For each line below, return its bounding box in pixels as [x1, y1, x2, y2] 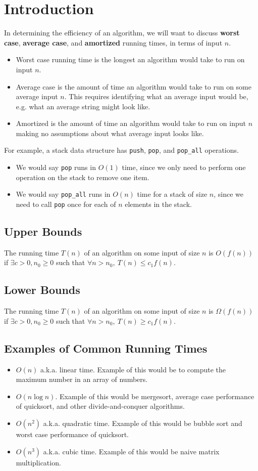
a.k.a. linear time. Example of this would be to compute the [40, 364, 226, 374]
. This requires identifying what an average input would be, [64, 91, 248, 102]
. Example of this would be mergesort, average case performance [55, 391, 254, 401]
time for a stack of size [137, 189, 208, 199]
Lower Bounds [4, 282, 80, 297]
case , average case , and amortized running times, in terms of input [4, 37, 223, 48]
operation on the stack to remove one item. [16, 172, 149, 182]
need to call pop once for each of [16, 199, 116, 209]
